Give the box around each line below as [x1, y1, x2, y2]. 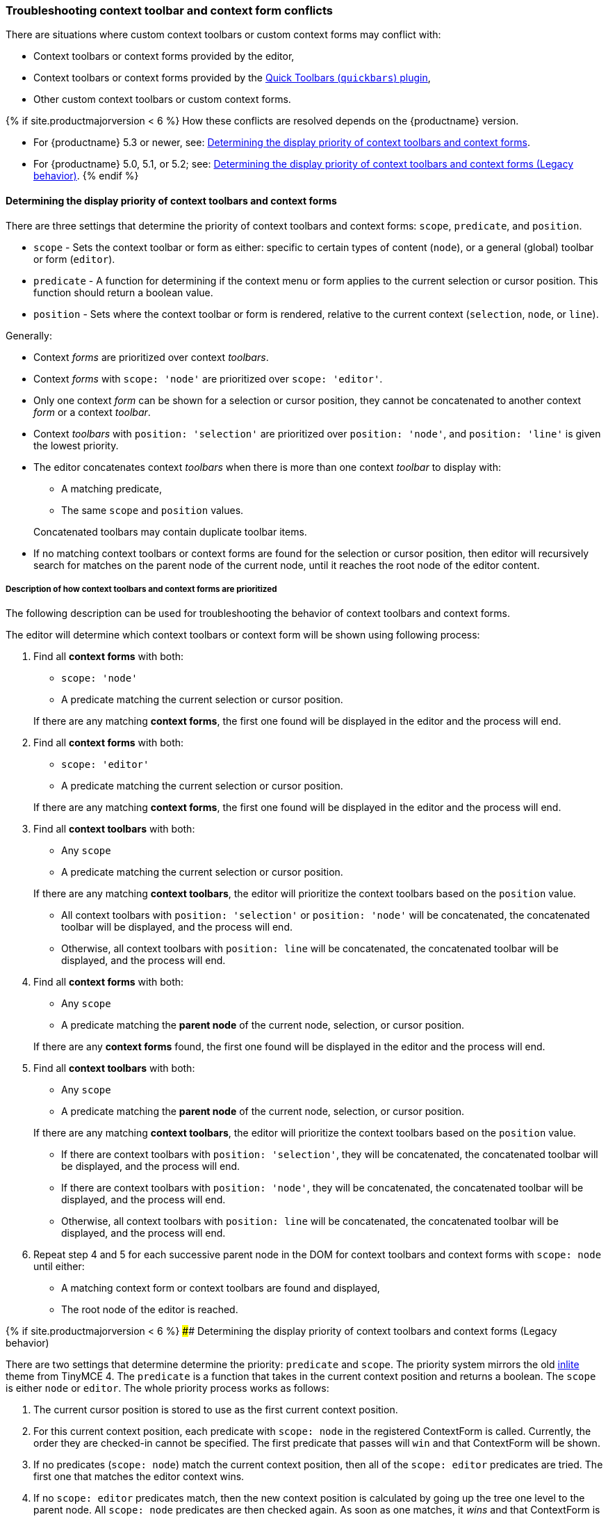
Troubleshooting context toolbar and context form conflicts [6, 3, 333, 17]
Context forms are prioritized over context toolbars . [33, 351, 269, 363]
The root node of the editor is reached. [61, 1303, 238, 1316]
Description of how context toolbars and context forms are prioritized [6, 584, 277, 594]
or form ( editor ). [33, 252, 115, 265]
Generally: [6, 329, 52, 342]
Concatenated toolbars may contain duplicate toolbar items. [33, 525, 307, 538]
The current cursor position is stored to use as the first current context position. [33, 1404, 398, 1416]
